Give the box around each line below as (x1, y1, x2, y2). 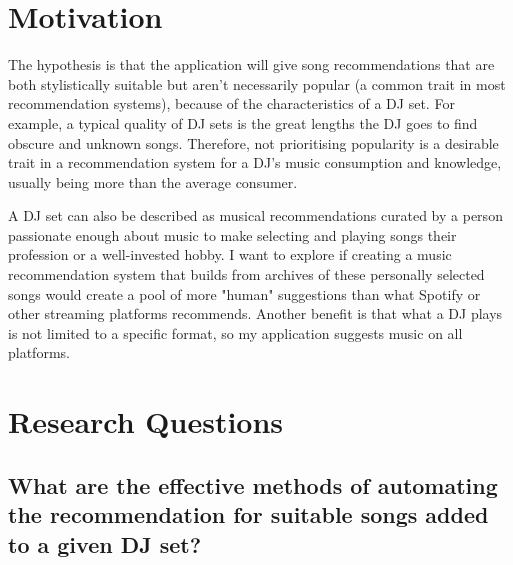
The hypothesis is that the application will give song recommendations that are (8, 54, 495, 75)
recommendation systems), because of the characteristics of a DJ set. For (8, 93, 455, 114)
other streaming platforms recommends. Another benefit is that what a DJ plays (8, 303, 503, 324)
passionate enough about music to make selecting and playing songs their (8, 224, 457, 245)
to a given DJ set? (8, 528, 202, 559)
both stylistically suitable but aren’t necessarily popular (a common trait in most (8, 73, 506, 94)
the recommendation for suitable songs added (8, 499, 489, 530)
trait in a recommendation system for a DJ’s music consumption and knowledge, (8, 152, 502, 173)
